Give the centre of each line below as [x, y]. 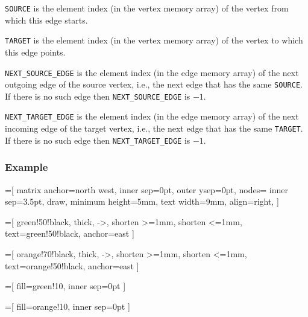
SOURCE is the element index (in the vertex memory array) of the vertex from [147, 8]
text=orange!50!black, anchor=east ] [72, 265]
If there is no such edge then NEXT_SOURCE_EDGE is [98, 96]
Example [27, 167]
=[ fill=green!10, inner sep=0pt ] [65, 286]
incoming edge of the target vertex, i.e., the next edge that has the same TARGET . [154, 128]
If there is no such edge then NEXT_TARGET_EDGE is [98, 140]
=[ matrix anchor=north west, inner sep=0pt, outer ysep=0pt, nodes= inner [146, 189]
